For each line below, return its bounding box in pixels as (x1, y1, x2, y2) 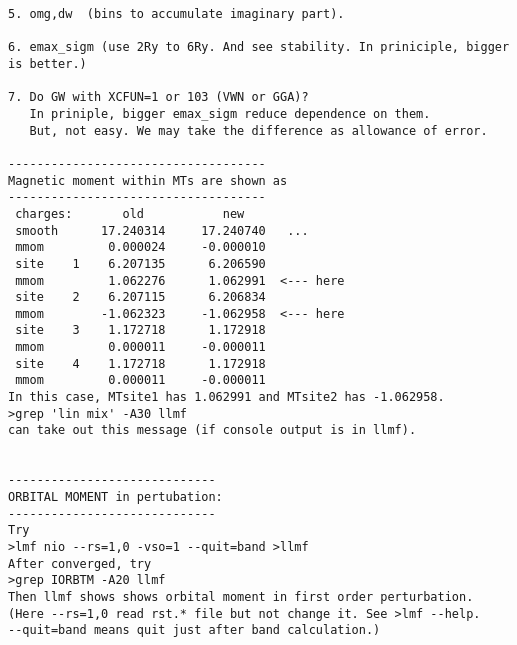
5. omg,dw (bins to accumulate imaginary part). (8, 7, 345, 21)
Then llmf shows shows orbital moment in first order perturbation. (8, 589, 474, 604)
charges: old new (15, 206, 245, 221)
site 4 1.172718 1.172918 (15, 356, 266, 371)
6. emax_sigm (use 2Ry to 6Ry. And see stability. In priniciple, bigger (8, 40, 510, 55)
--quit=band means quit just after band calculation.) (8, 623, 381, 638)
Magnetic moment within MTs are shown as (8, 173, 288, 188)
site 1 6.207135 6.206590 (15, 256, 266, 271)
